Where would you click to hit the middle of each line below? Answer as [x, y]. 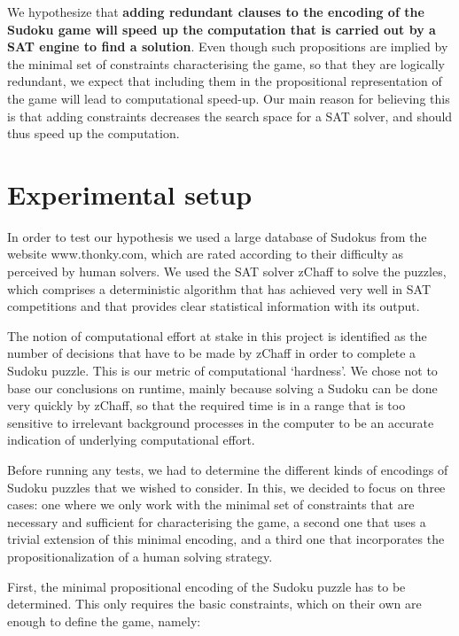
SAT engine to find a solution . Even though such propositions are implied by [228, 47]
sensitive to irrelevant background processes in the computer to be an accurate [221, 422]
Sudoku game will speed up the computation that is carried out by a [222, 29]
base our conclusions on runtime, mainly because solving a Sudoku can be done [222, 388]
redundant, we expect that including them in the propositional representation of [225, 81]
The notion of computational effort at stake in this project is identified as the [217, 335]
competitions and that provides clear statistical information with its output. [214, 306]
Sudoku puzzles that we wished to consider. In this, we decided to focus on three [226, 487]
